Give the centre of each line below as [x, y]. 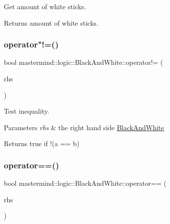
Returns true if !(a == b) [42, 143]
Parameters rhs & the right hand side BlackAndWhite [84, 127]
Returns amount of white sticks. [51, 22]
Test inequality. [27, 111]
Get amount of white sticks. [45, 6]
